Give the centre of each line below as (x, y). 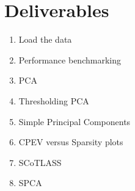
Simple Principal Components (75, 121)
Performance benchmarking (70, 59)
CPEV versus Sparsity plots (71, 142)
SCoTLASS (40, 162)
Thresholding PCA (54, 100)
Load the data (45, 39)
